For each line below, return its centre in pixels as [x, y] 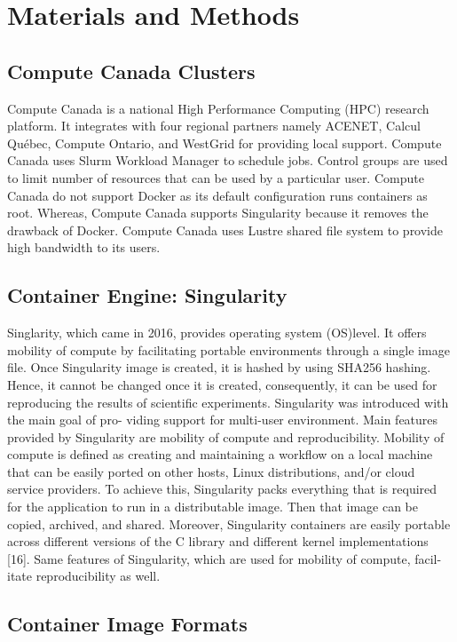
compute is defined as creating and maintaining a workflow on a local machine [220, 454]
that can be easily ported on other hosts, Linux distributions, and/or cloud [211, 471]
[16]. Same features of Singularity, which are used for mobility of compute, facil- [225, 558]
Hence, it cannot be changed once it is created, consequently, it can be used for [222, 384]
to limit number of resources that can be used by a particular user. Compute [216, 177]
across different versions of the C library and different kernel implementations [218, 541]
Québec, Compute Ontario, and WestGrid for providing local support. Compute [225, 143]
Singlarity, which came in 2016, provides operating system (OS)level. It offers [217, 333]
